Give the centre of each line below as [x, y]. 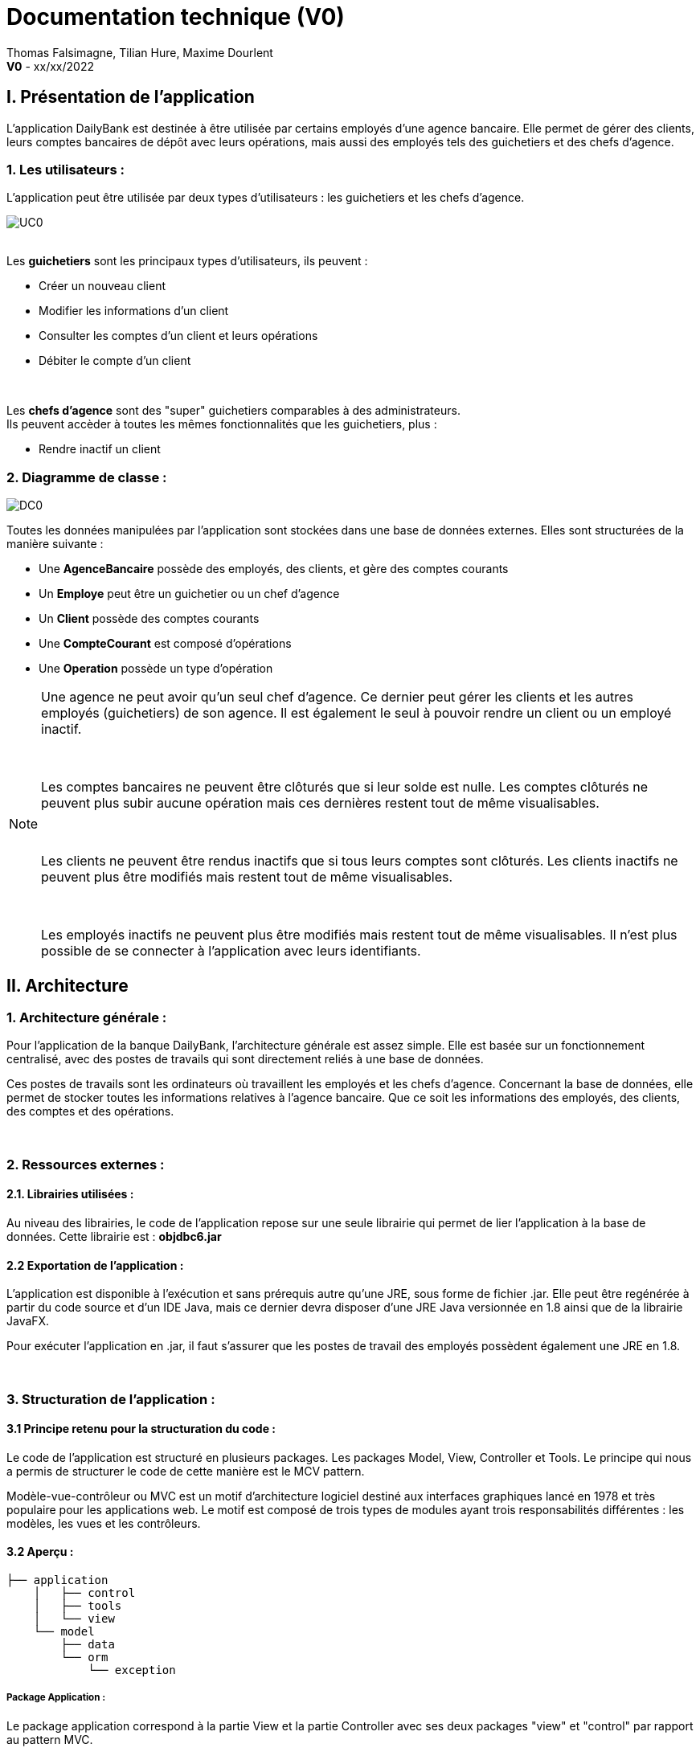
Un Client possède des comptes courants [149, 619]
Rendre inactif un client [100, 449]
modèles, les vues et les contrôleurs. [104, 1523]
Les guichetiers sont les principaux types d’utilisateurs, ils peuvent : [187, 261]
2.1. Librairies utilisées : [70, 1194]
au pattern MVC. [50, 1739]
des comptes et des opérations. [90, 1111]
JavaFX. [28, 1321]
